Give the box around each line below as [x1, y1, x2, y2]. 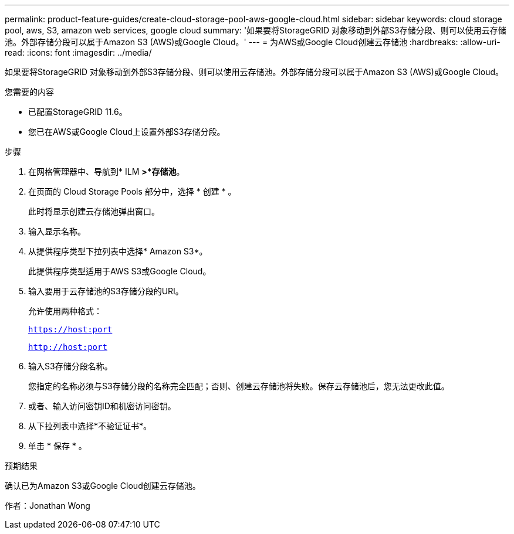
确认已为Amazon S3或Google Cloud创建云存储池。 [5, 481, 201, 491]
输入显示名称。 [28, 226, 86, 236]
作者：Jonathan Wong [5, 501, 90, 511]
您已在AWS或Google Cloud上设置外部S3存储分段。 [28, 127, 225, 137]
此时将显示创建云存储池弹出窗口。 [28, 206, 160, 216]
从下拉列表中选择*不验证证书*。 [28, 421, 152, 431]
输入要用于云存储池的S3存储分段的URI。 [28, 286, 184, 296]
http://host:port [28, 342, 107, 352]
